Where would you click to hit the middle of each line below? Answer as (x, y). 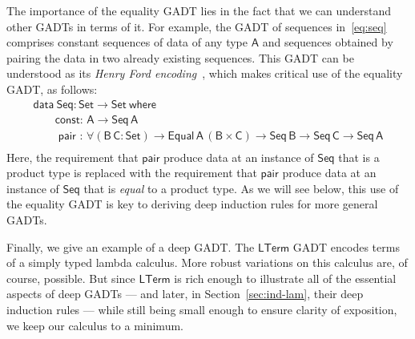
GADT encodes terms (346, 246)
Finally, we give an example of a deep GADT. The (131, 246)
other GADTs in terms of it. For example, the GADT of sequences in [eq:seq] (197, 26)
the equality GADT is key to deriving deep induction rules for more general (192, 204)
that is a (359, 157)
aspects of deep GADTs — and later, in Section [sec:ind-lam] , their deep (185, 294)
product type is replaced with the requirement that (132, 173)
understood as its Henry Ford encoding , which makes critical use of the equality (205, 73)
